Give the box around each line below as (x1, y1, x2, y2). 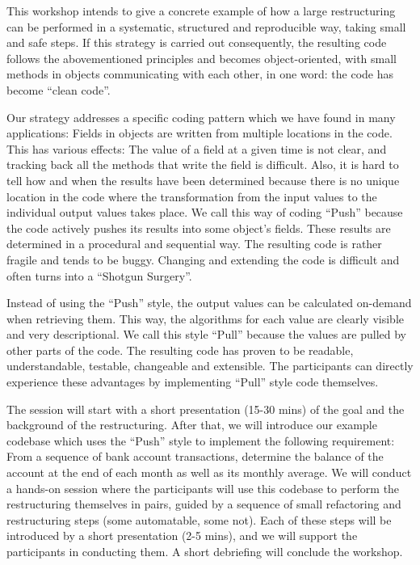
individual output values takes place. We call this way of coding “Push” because (6, 204, 403, 221)
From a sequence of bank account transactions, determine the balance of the (6, 448, 384, 465)
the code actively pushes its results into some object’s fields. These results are (6, 219, 391, 236)
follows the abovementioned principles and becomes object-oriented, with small (6, 49, 397, 66)
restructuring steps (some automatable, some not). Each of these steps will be (6, 511, 392, 528)
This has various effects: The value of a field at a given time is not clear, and (6, 140, 387, 157)
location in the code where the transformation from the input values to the (6, 188, 377, 204)
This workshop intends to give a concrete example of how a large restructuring (6, 2, 396, 19)
